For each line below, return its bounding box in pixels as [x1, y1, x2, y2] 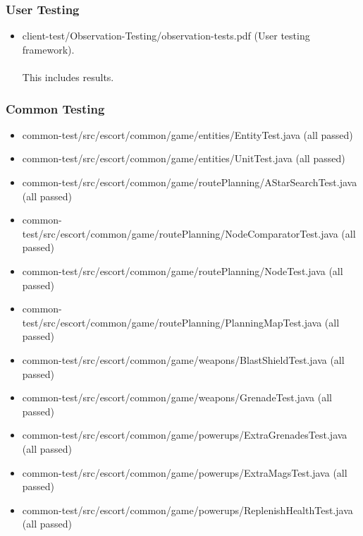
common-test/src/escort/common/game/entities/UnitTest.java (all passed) [22, 151, 345, 166]
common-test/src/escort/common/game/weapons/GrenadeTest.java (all [22, 390, 333, 405]
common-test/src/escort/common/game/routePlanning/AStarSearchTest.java [22, 175, 357, 189]
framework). [22, 42, 75, 56]
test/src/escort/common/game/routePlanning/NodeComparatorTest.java [22, 226, 338, 240]
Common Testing [6, 99, 105, 117]
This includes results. [22, 70, 114, 84]
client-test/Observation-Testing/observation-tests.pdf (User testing [22, 28, 310, 43]
